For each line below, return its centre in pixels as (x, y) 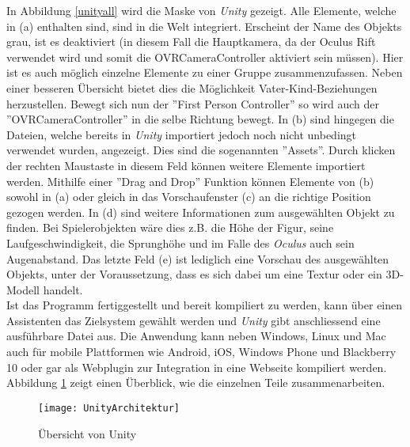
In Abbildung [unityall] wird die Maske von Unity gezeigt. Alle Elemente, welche (201, 10)
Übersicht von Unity (87, 433)
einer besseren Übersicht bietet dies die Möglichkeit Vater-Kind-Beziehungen (192, 87)
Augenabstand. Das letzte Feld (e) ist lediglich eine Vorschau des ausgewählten (198, 258)
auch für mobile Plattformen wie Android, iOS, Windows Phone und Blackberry (201, 352)
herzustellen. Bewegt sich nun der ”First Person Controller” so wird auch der (193, 103)
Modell (23, 289)
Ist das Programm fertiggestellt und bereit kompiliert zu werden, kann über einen (205, 305)
